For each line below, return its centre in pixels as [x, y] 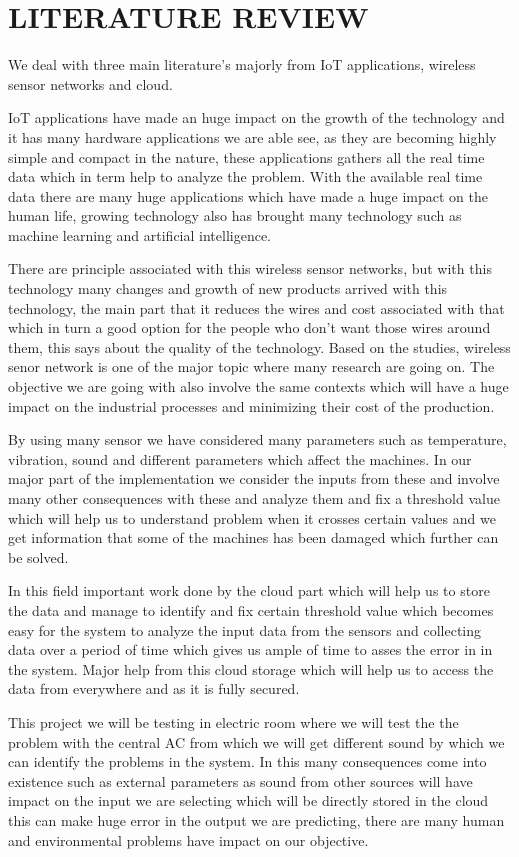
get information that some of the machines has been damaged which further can [253, 537]
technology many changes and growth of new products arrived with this [228, 288]
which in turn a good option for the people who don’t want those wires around [249, 327]
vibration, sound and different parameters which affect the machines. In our [240, 458]
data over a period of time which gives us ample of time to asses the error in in [250, 649]
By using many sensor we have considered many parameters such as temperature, [257, 439]
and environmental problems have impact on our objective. [188, 839]
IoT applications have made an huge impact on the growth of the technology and [256, 117]
